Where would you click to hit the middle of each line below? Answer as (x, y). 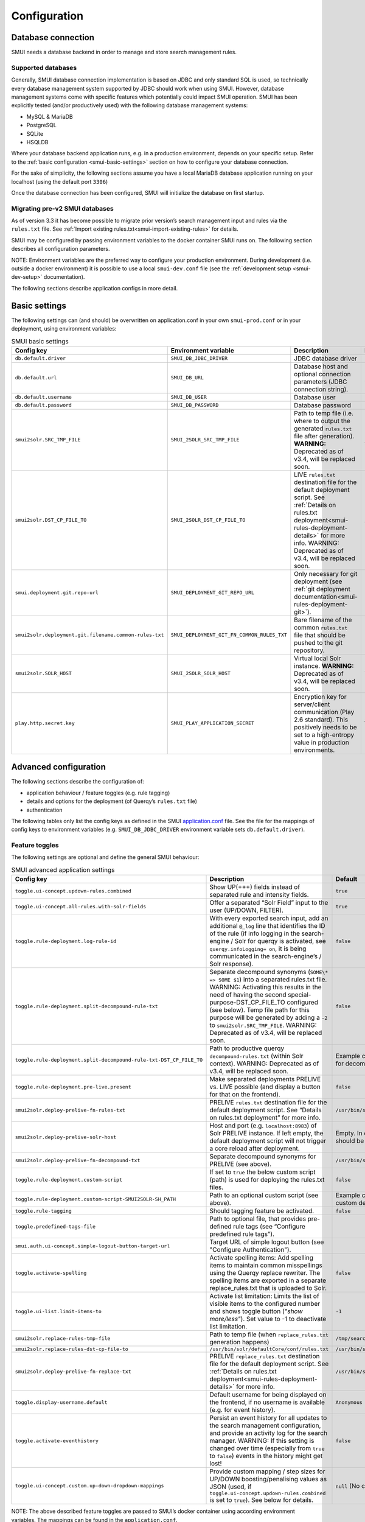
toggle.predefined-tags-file (55, 1226)
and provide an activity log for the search (269, 1433)
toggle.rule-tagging (43, 1211)
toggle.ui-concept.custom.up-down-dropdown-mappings (89, 1486)
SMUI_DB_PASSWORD (195, 405)
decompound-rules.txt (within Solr (256, 1056)
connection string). (321, 389)
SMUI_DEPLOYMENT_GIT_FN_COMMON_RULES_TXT (229, 635)
